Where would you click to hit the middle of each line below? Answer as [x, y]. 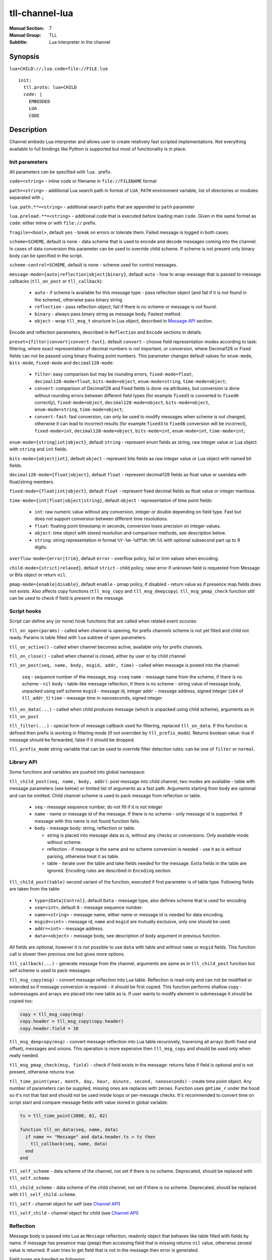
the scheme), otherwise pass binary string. [79, 299]
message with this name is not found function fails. [87, 821]
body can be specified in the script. [46, 256]
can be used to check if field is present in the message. [67, 598]
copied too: [21, 1001]
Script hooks [25, 611]
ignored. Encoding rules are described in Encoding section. [110, 870]
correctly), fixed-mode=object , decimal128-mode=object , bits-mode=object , [122, 402]
